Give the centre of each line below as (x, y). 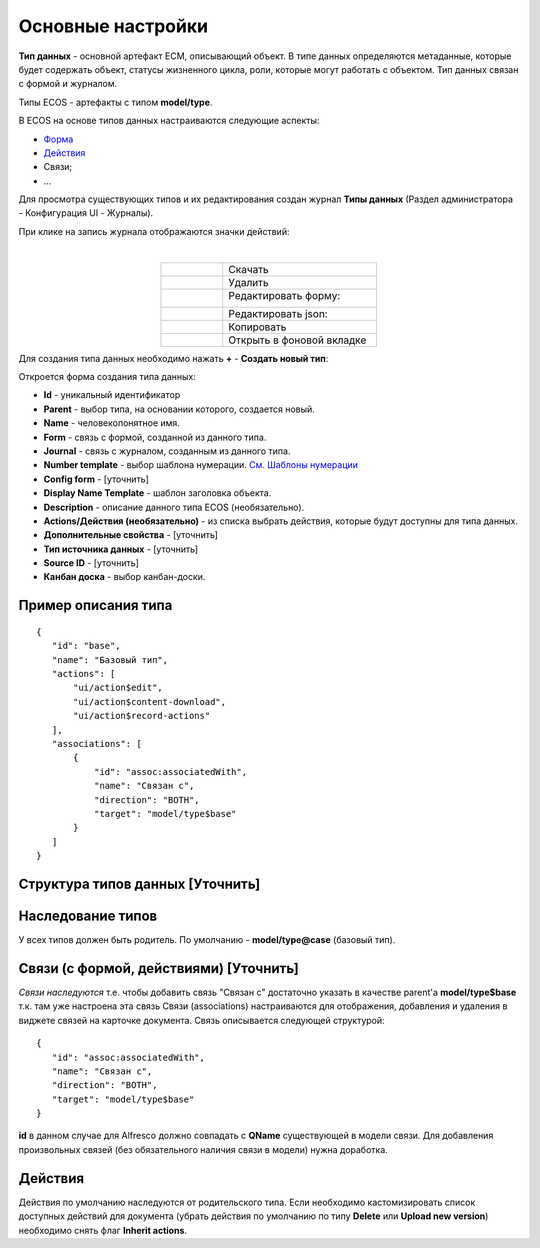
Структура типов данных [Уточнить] (139, 883)
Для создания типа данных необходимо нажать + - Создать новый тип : (173, 358)
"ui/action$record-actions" (142, 716)
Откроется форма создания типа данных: (107, 377)
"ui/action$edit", (118, 688)
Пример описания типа (95, 605)
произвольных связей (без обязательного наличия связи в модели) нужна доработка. (203, 1149)
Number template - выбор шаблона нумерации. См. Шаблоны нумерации (201, 465)
